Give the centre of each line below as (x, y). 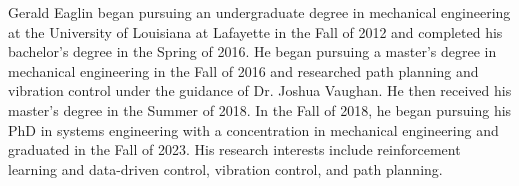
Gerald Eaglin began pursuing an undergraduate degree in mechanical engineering (259, 12)
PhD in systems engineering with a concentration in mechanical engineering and (253, 129)
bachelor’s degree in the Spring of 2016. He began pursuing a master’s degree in (252, 51)
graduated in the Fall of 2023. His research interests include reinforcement (234, 149)
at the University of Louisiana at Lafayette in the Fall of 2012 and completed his (255, 31)
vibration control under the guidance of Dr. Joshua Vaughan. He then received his (260, 90)
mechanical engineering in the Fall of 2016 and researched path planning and (243, 70)
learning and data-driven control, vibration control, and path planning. (225, 168)
